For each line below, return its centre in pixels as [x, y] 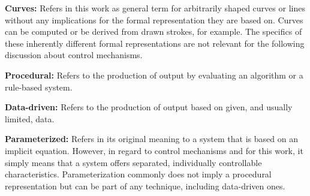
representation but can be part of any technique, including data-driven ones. [145, 186]
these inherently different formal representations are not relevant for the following [155, 43]
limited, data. [30, 118]
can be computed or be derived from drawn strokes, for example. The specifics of [154, 31]
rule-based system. [39, 87]
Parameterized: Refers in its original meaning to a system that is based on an [151, 139]
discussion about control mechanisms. [74, 55]
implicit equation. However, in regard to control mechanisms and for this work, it [154, 150]
